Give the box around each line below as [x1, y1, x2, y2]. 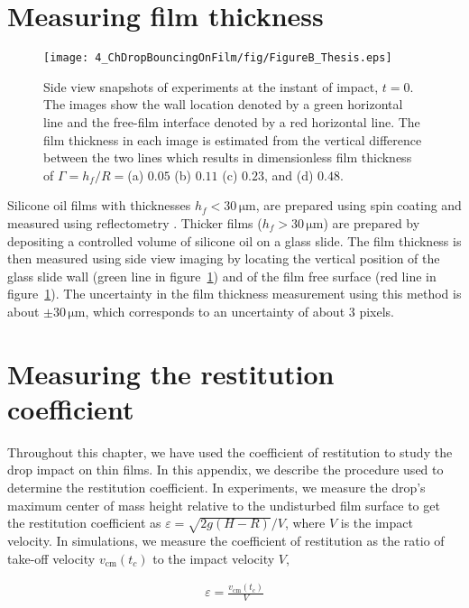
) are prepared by [323, 213, 420, 232]
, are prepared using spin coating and [255, 196, 462, 215]
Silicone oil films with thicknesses [7, 196, 191, 215]
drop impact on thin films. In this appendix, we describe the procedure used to [7, 460, 444, 479]
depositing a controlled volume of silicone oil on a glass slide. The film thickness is [7, 231, 462, 250]
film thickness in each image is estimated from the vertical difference [43, 130, 422, 149]
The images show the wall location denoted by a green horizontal [43, 95, 403, 114]
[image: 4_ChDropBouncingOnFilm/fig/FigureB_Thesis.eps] [43, 51, 392, 65]
